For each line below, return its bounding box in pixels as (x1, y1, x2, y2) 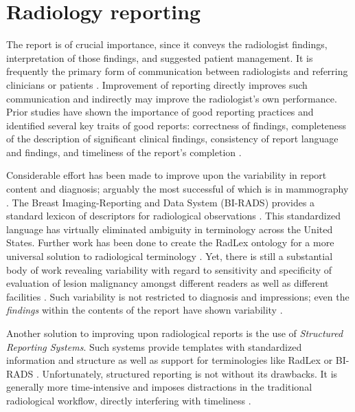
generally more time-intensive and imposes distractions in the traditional (6, 380, 312, 394)
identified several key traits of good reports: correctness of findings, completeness (6, 118, 347, 132)
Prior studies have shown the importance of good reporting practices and (6, 105, 314, 119)
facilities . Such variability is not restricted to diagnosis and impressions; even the (6, 289, 350, 303)
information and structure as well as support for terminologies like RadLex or (6, 353, 333, 367)
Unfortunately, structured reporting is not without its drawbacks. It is (42, 366, 338, 380)
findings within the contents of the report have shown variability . (6, 303, 283, 317)
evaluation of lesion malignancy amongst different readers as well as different (6, 276, 329, 290)
